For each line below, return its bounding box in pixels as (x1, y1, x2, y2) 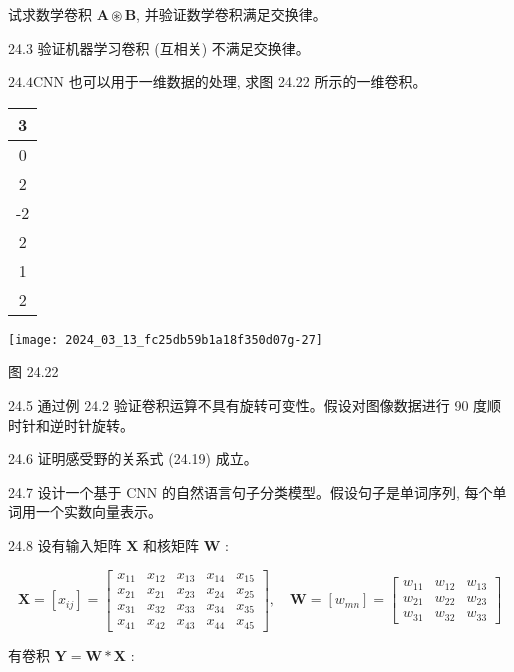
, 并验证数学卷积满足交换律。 (136, 4, 327, 24)
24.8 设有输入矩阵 (8, 535, 122, 555)
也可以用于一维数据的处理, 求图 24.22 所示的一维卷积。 (68, 71, 427, 92)
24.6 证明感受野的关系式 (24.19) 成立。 (8, 448, 258, 469)
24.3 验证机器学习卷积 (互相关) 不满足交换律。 (8, 37, 310, 58)
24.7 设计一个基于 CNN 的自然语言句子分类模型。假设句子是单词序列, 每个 (8, 481, 493, 502)
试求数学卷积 (8, 4, 92, 24)
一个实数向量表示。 (35, 501, 162, 522)
